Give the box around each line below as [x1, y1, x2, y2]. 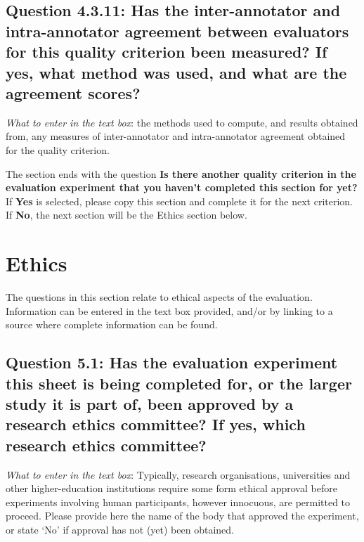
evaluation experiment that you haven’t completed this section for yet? [6, 180, 358, 195]
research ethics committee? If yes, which [6, 413, 306, 435]
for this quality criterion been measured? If [6, 41, 327, 63]
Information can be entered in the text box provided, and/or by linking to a [6, 303, 333, 318]
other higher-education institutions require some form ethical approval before [6, 481, 337, 496]
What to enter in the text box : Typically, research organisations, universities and [6, 467, 351, 482]
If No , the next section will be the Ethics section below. [6, 207, 247, 222]
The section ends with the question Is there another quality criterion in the [6, 166, 356, 181]
